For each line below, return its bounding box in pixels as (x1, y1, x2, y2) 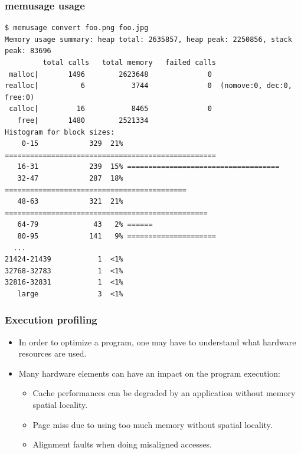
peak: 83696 (5, 47, 51, 55)
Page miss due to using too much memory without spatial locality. (32, 418, 273, 430)
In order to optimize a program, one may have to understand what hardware (18, 335, 296, 348)
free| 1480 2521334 (17, 116, 149, 125)
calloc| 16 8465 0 (9, 104, 212, 113)
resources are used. (18, 347, 87, 360)
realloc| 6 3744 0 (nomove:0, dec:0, (5, 81, 292, 90)
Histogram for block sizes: (5, 128, 115, 136)
